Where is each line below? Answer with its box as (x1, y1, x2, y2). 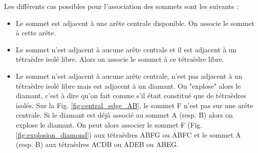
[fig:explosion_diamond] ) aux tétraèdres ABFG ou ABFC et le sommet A (15, 129, 241, 140)
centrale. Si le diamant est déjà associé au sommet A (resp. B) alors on (15, 110, 233, 120)
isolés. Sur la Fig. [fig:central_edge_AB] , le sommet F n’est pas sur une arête (15, 100, 254, 110)
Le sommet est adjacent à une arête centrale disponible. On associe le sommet (15, 17, 255, 28)
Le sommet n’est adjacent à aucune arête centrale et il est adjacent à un (15, 44, 237, 54)
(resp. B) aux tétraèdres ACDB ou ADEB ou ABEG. (15, 139, 179, 150)
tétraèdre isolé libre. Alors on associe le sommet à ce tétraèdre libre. (15, 54, 224, 64)
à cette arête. (15, 27, 56, 38)
